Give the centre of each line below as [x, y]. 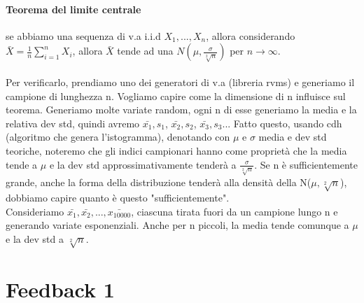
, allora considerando [251, 35]
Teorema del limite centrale [73, 9]
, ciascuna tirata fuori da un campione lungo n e [234, 211]
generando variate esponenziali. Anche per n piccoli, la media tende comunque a [177, 225]
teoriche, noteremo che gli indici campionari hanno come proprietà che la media [176, 150]
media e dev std [293, 137]
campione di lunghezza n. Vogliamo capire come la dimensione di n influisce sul [176, 96]
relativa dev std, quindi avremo [73, 123]
